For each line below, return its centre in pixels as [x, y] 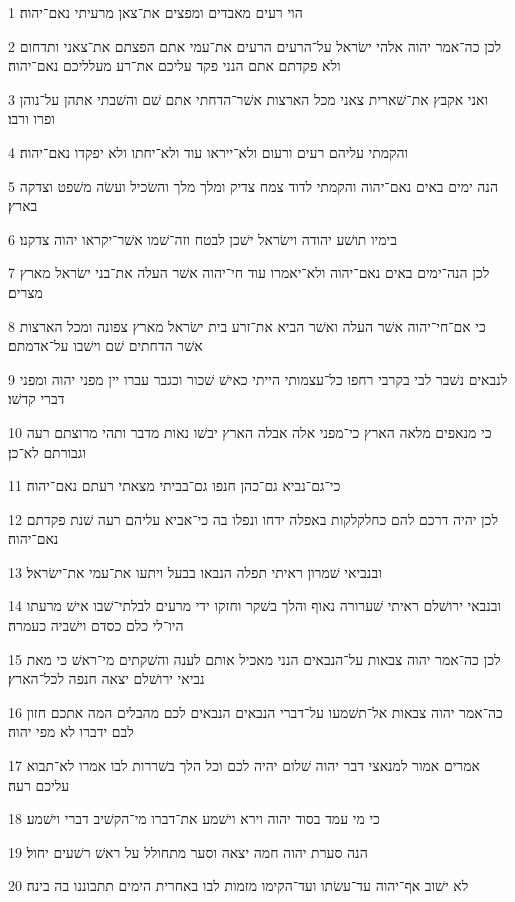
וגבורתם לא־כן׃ [47, 451]
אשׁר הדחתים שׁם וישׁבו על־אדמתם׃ [105, 345]
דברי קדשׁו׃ [36, 398]
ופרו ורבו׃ [31, 118]
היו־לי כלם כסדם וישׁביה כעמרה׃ [96, 625]
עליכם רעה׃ [39, 784]
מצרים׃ [25, 291]
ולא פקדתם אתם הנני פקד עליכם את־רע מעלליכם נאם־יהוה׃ [174, 65]
